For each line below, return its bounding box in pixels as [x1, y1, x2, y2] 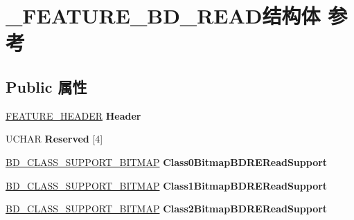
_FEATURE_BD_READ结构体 [6, 1, 321, 30]
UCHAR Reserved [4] [6, 131, 103, 146]
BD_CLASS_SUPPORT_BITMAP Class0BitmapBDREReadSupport [6, 154, 328, 169]
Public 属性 [6, 75, 87, 97]
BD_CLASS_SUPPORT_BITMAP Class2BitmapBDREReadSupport [6, 201, 328, 216]
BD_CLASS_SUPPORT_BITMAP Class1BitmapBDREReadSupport [6, 178, 328, 192]
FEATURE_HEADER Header [6, 108, 141, 122]
